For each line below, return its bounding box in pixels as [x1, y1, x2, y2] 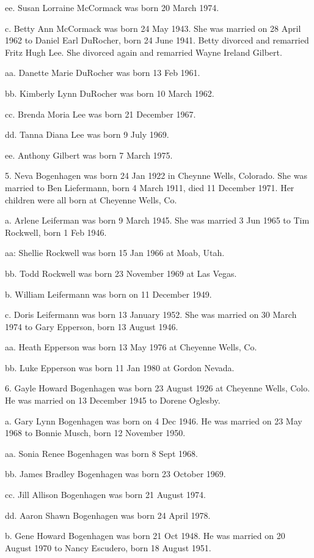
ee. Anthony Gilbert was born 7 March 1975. [5, 148, 173, 161]
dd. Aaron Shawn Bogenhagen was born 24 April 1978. [5, 508, 211, 521]
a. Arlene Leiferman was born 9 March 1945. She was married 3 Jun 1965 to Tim [5, 214, 310, 227]
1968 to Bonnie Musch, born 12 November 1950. [5, 426, 186, 439]
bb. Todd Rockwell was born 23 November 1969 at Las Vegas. [5, 266, 237, 279]
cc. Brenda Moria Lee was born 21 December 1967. [5, 107, 196, 120]
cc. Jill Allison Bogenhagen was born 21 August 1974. [5, 488, 206, 501]
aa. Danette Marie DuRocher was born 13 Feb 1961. [5, 66, 200, 79]
